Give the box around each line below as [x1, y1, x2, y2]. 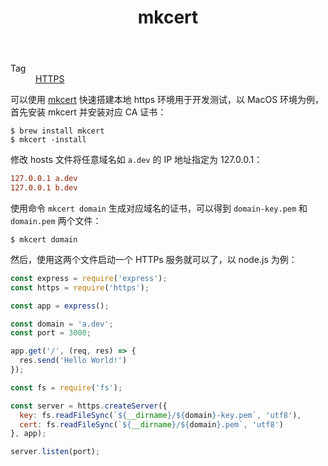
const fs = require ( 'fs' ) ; [10, 382, 123, 393]
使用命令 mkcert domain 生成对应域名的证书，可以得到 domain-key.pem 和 [10, 202, 308, 214]
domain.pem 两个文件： [10, 214, 102, 226]
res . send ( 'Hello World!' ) [19, 356, 128, 366]
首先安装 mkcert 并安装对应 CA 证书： [10, 106, 167, 118]
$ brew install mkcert [10, 126, 105, 136]
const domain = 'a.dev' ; [10, 319, 114, 329]
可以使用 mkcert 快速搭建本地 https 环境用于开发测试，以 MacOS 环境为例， [10, 94, 325, 106]
